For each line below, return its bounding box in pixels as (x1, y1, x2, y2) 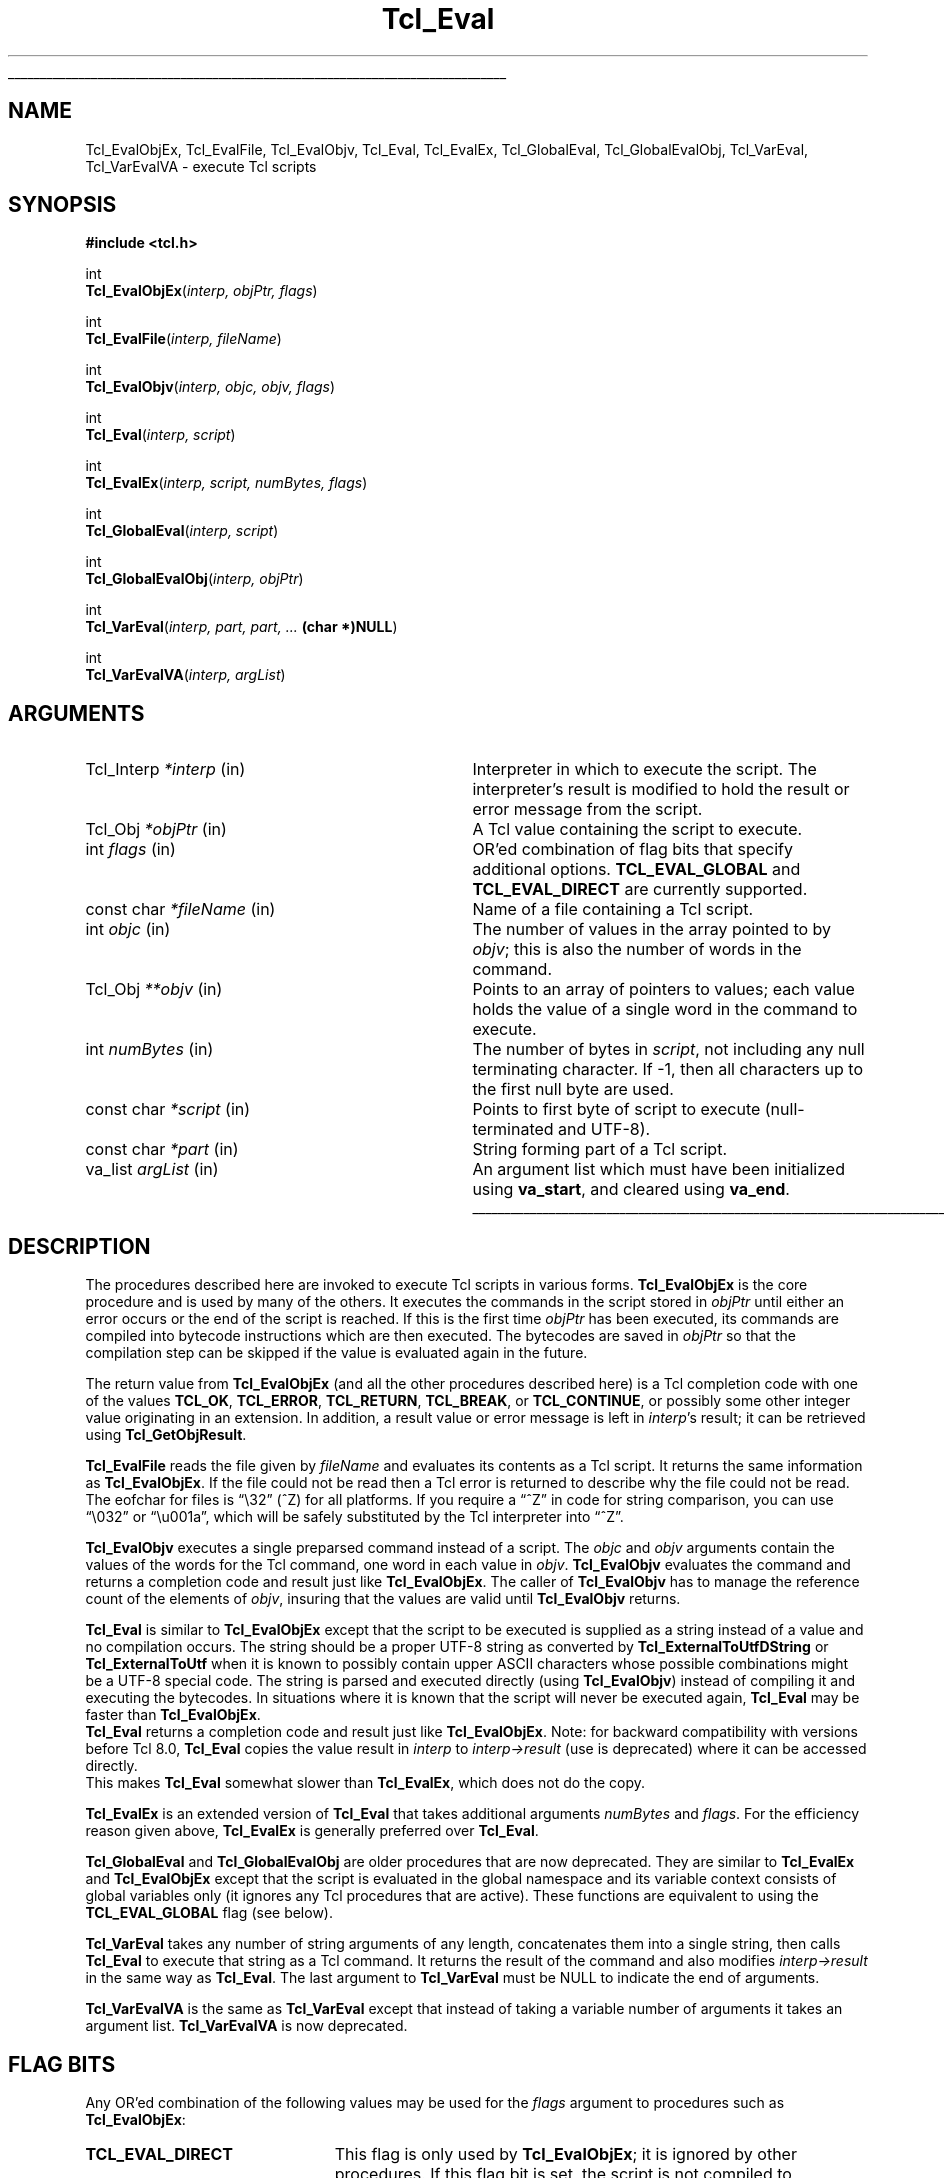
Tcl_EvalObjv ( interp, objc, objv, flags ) (85, 378, 336, 396)
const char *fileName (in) (85, 899, 276, 920)
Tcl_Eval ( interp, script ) (85, 426, 236, 444)
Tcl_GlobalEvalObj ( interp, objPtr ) (85, 570, 304, 588)
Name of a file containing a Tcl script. (472, 899, 754, 920)
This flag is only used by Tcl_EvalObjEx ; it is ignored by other (334, 2143, 797, 2164)
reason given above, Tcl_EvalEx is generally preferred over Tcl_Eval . (85, 1822, 539, 1840)
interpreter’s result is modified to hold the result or (472, 779, 850, 800)
